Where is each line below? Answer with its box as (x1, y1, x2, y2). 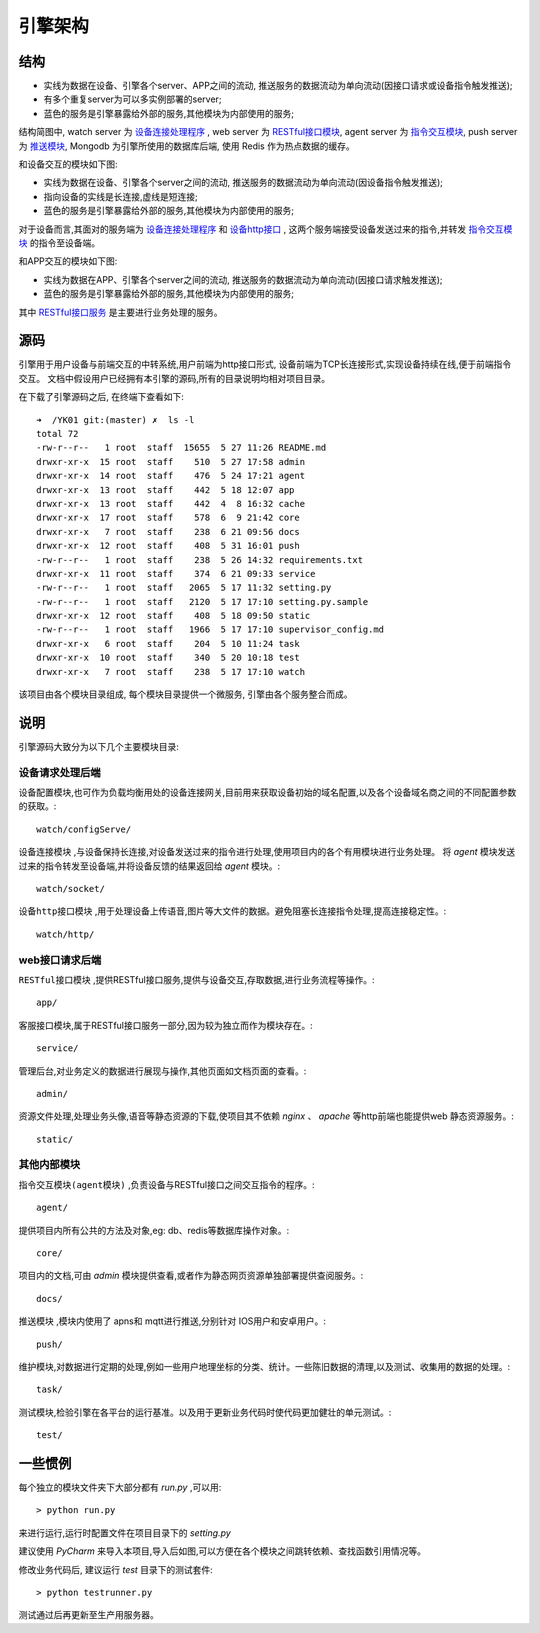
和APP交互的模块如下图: (18, 255, 118, 267)
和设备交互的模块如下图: (18, 158, 119, 170)
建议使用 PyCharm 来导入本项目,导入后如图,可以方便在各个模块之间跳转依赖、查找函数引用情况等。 (18, 1545, 427, 1557)
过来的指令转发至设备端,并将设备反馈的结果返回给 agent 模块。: (18, 860, 281, 872)
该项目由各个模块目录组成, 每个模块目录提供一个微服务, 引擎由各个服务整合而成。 (18, 688, 353, 700)
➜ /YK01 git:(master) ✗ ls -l (36, 414, 195, 425)
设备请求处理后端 (18, 765, 101, 779)
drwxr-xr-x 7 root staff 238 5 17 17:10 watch (36, 666, 305, 677)
